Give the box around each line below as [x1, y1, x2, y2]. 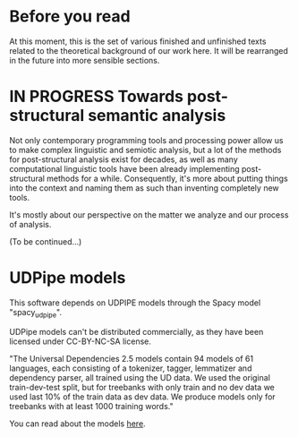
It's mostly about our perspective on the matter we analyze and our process [9, 209, 289, 220]
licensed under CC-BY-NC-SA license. [9, 336, 152, 347]
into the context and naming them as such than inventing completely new [9, 182, 279, 193]
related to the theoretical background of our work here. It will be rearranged [9, 45, 289, 56]
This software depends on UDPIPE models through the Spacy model [9, 297, 261, 308]
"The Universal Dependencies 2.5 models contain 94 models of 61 [9, 353, 253, 364]
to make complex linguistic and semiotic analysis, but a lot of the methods [9, 144, 282, 155]
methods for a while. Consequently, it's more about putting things [46, 173, 288, 184]
